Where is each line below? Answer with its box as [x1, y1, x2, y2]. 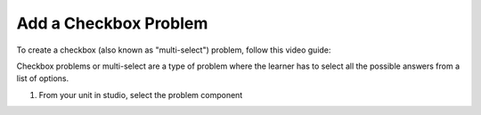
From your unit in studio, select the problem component [38, 89, 243, 100]
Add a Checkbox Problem [16, 13, 208, 33]
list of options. [16, 73, 69, 84]
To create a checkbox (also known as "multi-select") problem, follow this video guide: [16, 45, 331, 55]
